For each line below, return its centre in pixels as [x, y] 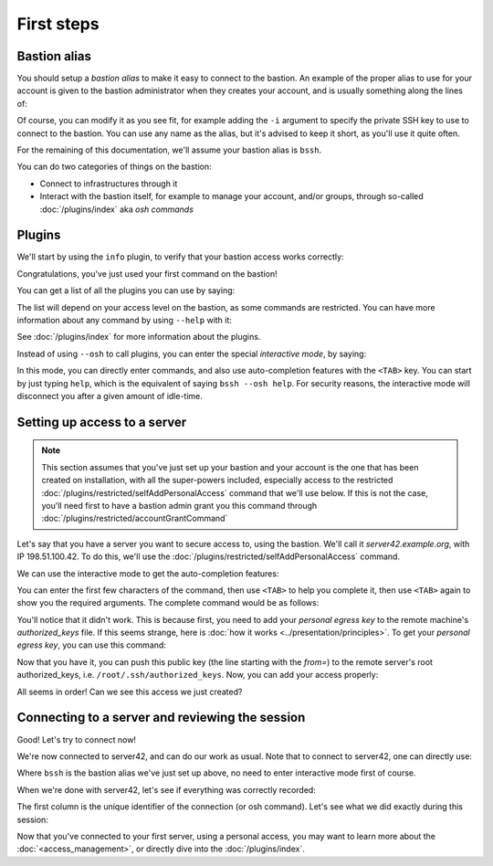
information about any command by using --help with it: [125, 321]
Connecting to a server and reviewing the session [161, 718]
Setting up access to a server [102, 422]
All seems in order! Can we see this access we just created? [130, 692]
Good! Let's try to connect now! [77, 739]
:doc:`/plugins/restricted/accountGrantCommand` [135, 518]
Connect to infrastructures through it [109, 184]
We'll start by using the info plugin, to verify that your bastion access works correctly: [180, 257]
